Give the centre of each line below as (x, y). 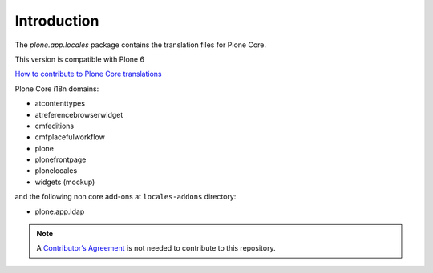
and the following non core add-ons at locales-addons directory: (125, 197)
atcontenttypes (60, 103)
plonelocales (56, 171)
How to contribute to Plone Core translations (88, 74)
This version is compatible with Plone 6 (79, 59)
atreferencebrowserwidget (79, 114)
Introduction (57, 21)
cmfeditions (55, 126)
